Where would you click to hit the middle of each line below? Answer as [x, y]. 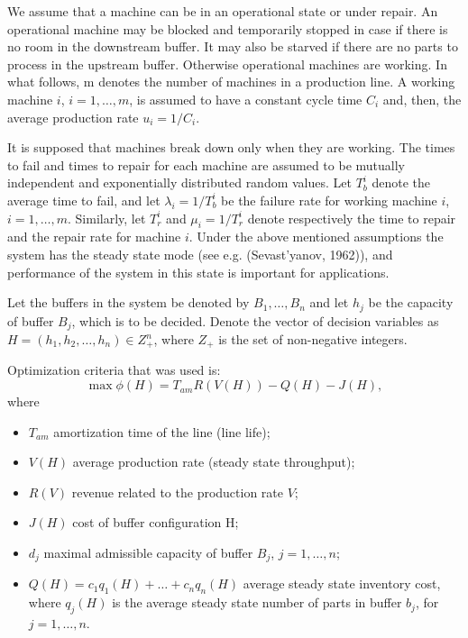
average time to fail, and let [84, 200]
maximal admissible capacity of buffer [148, 553]
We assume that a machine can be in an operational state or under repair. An [223, 11]
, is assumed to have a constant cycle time [246, 99]
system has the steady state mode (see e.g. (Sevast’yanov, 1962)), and [200, 254]
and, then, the [422, 99]
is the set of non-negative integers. [313, 339]
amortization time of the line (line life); [162, 431]
